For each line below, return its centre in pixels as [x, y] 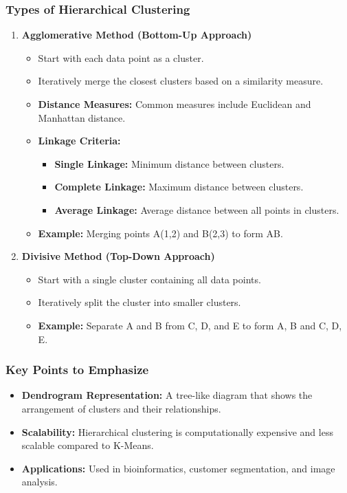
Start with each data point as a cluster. [121, 57]
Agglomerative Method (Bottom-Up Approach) [137, 35]
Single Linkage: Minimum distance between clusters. [169, 163]
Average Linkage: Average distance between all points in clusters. [197, 209]
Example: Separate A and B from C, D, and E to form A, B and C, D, [190, 325]
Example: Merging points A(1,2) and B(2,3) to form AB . [160, 233]
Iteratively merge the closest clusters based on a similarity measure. [181, 81]
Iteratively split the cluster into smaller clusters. [139, 302]
